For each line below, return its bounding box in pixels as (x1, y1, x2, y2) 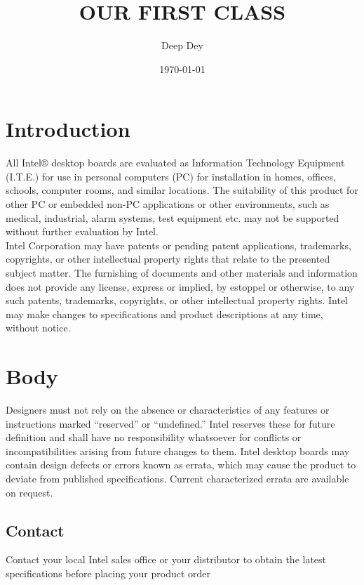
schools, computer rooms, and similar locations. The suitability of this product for (6, 183, 358, 197)
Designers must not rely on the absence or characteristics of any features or (6, 402, 330, 417)
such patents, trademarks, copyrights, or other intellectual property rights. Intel (6, 293, 348, 308)
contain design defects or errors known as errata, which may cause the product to (6, 457, 356, 472)
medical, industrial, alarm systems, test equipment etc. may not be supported (6, 210, 339, 225)
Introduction (6, 114, 130, 143)
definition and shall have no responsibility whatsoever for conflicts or (6, 430, 302, 445)
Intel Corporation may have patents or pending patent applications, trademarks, (6, 237, 351, 252)
